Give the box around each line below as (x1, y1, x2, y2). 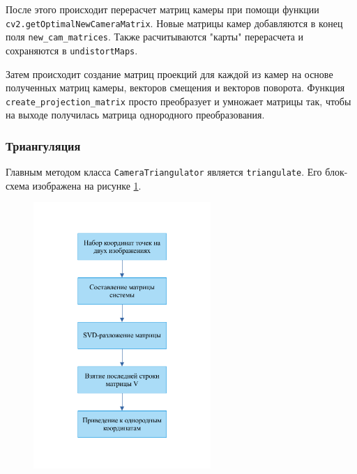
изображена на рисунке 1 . (32, 178, 142, 192)
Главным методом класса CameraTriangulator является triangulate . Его (6, 165, 322, 179)
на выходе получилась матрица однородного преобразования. (6, 107, 265, 122)
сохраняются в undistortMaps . (6, 43, 138, 57)
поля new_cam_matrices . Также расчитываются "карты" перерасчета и (6, 29, 304, 44)
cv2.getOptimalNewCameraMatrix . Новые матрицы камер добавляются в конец (6, 15, 343, 30)
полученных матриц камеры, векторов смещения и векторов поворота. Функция (6, 80, 345, 95)
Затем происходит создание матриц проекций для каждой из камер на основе (6, 66, 333, 81)
